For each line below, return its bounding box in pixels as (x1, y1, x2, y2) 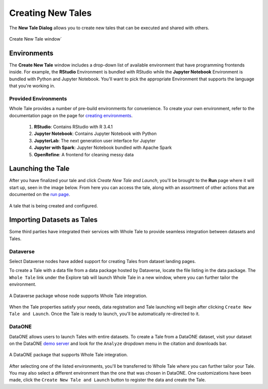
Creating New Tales (9, 7, 92, 18)
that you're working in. (9, 83, 56, 89)
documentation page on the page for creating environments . (9, 112, 133, 119)
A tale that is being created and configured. (9, 202, 98, 208)
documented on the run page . (9, 192, 70, 197)
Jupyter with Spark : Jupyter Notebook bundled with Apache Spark (34, 144, 172, 151)
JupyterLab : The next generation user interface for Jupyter (34, 137, 156, 143)
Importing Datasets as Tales (9, 216, 98, 224)
